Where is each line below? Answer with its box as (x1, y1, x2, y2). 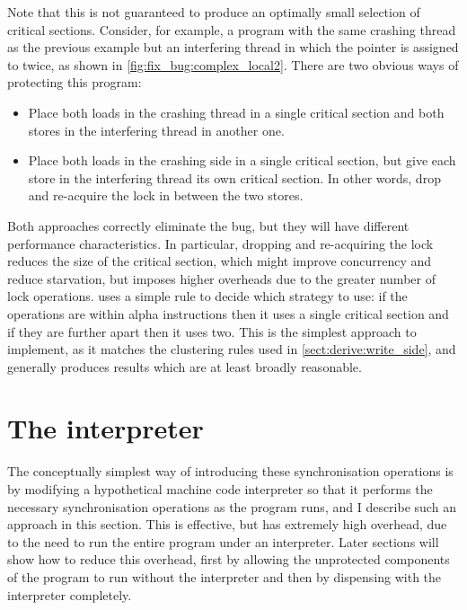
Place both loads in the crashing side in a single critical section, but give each (28, 151, 456, 170)
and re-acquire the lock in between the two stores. (28, 186, 304, 205)
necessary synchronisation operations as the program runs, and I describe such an (7, 497, 456, 516)
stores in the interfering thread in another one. (28, 120, 285, 139)
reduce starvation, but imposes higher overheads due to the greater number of (7, 269, 436, 287)
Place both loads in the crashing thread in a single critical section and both (28, 102, 445, 121)
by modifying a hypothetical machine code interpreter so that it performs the (7, 480, 433, 498)
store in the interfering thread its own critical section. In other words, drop (28, 168, 441, 187)
